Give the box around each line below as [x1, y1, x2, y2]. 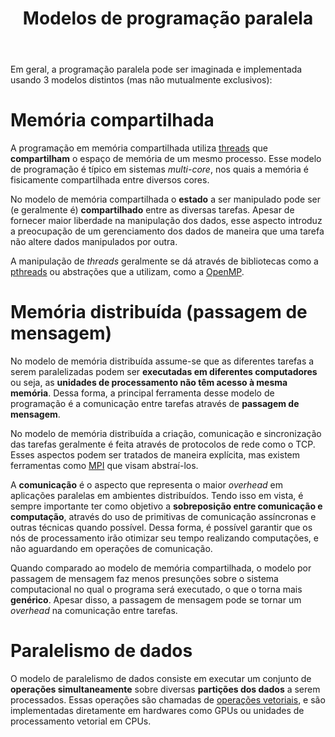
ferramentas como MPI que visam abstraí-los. [10, 460, 199, 472]
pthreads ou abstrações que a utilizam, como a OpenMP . [10, 266, 245, 278]
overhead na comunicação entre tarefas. [10, 605, 178, 617]
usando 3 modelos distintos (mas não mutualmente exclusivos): [10, 74, 273, 86]
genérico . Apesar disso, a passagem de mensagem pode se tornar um [10, 594, 302, 606]
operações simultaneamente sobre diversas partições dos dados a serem [10, 683, 321, 695]
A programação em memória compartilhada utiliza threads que [10, 142, 268, 154]
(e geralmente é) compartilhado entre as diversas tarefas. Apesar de [10, 204, 295, 216]
